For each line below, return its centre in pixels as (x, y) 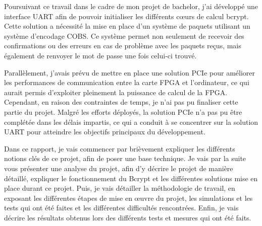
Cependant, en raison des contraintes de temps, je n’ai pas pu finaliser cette (121, 102)
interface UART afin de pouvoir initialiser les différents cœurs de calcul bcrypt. (126, 16)
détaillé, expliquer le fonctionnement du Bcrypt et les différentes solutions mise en (131, 178)
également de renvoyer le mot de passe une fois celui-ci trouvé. (100, 55)
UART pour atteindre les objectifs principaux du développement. (105, 132)
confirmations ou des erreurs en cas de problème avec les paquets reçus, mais (123, 46)
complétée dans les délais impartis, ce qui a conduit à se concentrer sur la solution (131, 122)
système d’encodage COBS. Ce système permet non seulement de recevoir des (124, 35)
